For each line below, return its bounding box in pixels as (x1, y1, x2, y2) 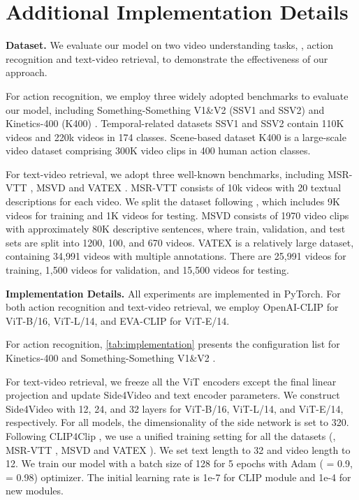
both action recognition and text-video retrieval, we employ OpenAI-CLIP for (6, 300, 339, 314)
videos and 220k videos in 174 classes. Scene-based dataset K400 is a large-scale (6, 129, 346, 144)
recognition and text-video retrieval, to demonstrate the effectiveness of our (6, 51, 328, 66)
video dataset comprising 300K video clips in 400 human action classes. (6, 143, 311, 158)
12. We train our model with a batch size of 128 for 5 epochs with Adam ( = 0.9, (6, 456, 353, 471)
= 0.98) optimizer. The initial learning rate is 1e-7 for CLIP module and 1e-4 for (6, 469, 351, 484)
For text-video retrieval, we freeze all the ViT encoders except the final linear (6, 374, 337, 388)
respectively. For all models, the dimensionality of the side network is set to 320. (6, 415, 349, 429)
